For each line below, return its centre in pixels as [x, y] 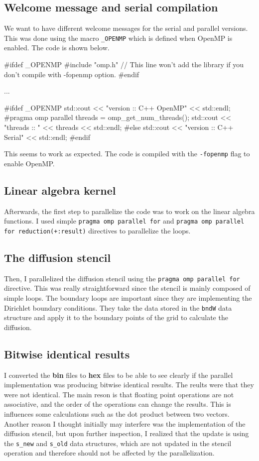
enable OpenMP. [29, 163]
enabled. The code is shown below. [57, 48]
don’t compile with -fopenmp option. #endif [72, 74]
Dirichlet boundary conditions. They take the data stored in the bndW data [118, 307]
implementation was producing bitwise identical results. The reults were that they [129, 385]
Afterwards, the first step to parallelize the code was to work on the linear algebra [129, 211]
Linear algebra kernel [60, 190]
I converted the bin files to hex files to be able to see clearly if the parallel [119, 375]
